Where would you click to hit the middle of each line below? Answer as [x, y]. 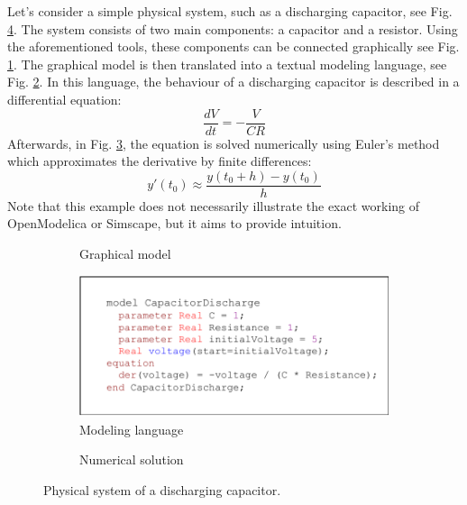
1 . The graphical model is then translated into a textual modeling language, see [227, 64]
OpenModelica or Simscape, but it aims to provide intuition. [174, 223]
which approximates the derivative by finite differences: [160, 161]
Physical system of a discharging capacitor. [162, 490]
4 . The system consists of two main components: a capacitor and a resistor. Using [233, 28]
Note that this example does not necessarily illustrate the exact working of [214, 205]
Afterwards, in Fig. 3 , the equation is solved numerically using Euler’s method [224, 143]
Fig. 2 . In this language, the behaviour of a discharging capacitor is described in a [233, 82]
